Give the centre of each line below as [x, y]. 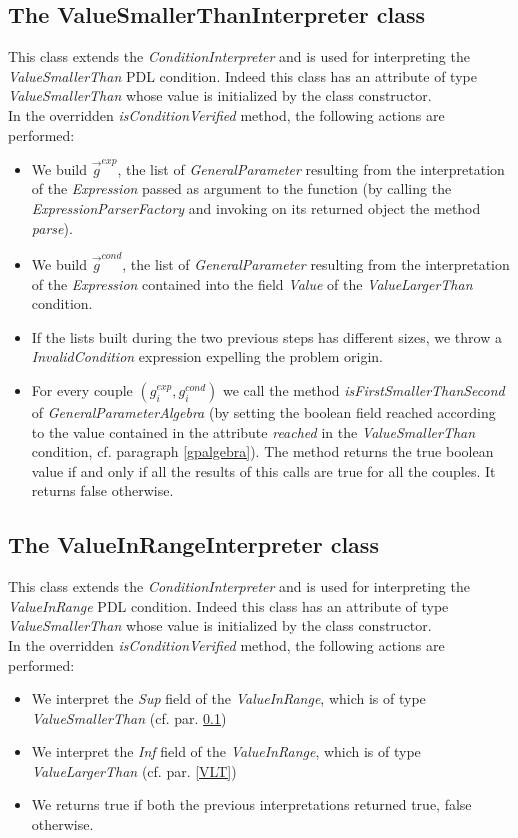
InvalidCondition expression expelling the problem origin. [207, 356]
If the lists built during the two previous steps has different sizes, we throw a [266, 336]
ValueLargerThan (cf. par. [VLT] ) [134, 770]
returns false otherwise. [102, 490]
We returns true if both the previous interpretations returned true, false [251, 804]
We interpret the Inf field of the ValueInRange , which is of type [226, 751]
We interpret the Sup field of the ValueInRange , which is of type [228, 698]
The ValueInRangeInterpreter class [193, 544]
